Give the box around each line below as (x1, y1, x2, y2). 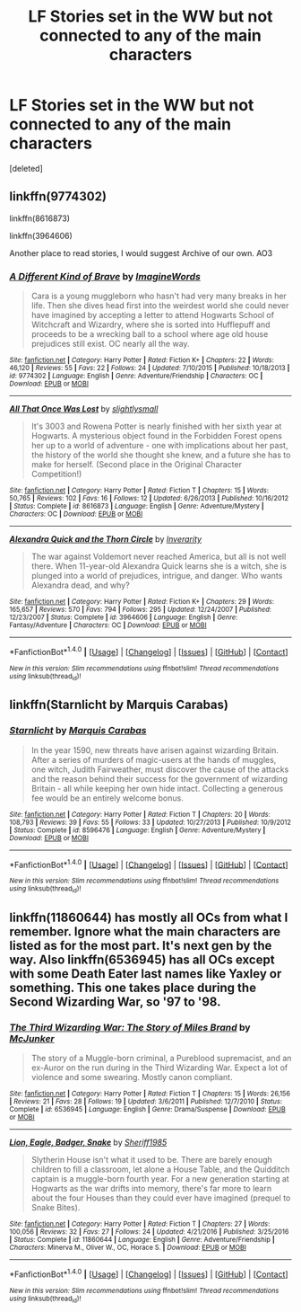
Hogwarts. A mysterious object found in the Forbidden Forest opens (30, 430, 283, 441)
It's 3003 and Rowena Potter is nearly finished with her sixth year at (30, 421, 282, 432)
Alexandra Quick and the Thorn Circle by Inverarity (9, 534, 202, 545)
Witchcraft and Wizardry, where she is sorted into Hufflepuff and (30, 319, 271, 330)
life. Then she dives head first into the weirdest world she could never (30, 300, 289, 311)
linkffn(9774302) (9, 189, 107, 204)
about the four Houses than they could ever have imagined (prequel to (30, 1192, 291, 1203)
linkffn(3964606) (9, 230, 73, 241)
